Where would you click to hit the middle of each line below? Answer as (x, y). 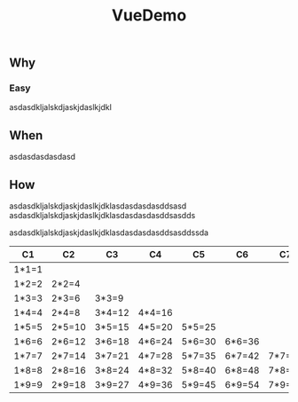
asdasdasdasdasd (43, 157)
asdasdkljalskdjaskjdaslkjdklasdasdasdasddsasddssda (109, 233)
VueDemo (149, 16)
